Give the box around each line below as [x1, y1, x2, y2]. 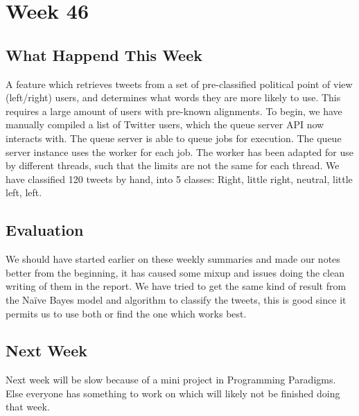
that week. [6, 399, 50, 414]
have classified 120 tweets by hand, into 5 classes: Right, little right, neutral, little [6, 171, 353, 186]
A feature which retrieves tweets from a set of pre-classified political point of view [6, 76, 353, 91]
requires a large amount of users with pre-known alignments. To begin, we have [6, 103, 342, 118]
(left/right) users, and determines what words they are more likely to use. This [6, 90, 341, 105]
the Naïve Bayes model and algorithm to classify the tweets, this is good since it [6, 292, 347, 306]
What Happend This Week [6, 44, 202, 65]
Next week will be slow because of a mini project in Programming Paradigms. [6, 372, 336, 387]
